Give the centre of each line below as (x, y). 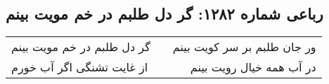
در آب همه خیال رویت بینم (253, 67)
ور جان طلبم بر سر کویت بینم (244, 47)
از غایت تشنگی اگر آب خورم (80, 67)
